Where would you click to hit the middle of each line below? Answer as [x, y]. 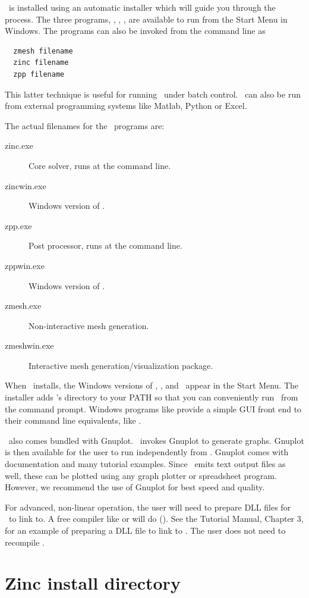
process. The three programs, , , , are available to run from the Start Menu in [146, 19]
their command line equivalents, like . [73, 420]
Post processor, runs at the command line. [105, 245]
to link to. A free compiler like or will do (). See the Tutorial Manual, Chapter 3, [156, 519]
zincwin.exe [26, 185]
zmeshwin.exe [29, 345]
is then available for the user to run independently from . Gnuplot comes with [147, 452]
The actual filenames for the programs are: [85, 125]
